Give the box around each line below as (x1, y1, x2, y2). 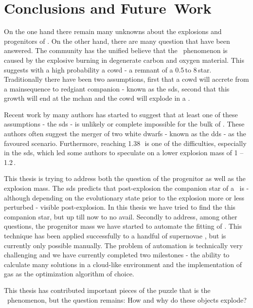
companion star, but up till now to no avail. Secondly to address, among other (4, 211, 237, 221)
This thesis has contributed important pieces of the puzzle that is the (4, 285, 211, 295)
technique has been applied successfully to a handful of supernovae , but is (4, 231, 226, 240)
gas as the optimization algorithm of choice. (4, 269, 134, 279)
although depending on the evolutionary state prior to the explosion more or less (4, 192, 245, 202)
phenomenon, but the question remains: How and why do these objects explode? (7, 294, 247, 305)
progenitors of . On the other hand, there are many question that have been (4, 36, 230, 46)
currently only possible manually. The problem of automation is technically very (4, 240, 243, 250)
